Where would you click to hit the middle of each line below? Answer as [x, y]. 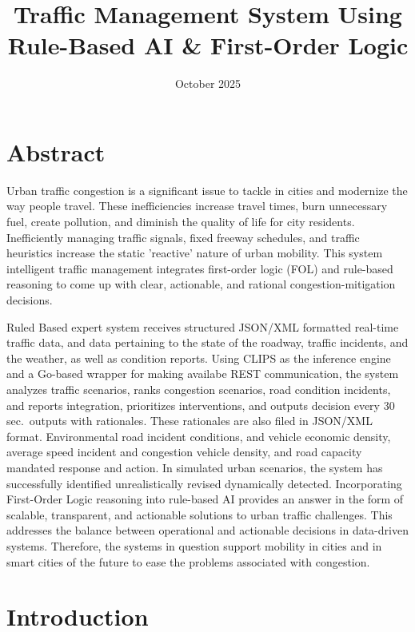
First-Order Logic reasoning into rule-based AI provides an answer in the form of [205, 499]
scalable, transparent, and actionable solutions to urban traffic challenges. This [200, 514]
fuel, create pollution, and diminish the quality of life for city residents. [181, 222]
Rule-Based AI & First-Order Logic [208, 45]
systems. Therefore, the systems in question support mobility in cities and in [194, 545]
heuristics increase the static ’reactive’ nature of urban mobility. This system [195, 253]
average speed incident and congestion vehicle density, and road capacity [184, 452]
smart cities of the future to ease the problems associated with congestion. [188, 561]
